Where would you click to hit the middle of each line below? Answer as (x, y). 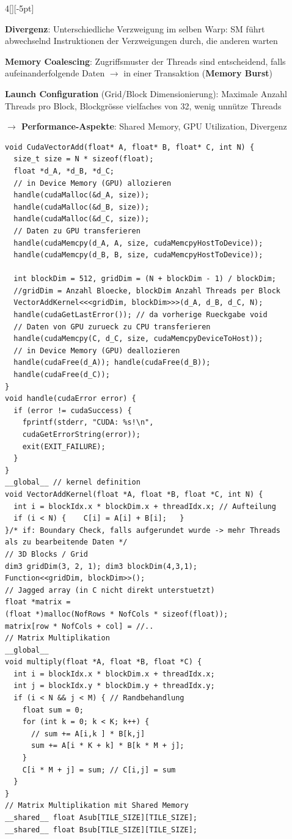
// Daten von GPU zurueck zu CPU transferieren (112, 327)
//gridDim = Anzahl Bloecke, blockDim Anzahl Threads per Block (147, 291)
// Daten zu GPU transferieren (77, 231)
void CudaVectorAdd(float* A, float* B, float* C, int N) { (130, 147)
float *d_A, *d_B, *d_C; (64, 171)
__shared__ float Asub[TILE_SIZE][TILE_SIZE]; (101, 818)
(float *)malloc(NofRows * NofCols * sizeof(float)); (117, 614)
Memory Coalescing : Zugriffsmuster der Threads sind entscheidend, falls (145, 61)
